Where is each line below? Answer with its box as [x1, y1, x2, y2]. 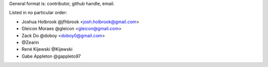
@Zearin [21, 39, 39, 45]
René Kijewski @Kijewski [21, 46, 73, 52]
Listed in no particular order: [9, 10, 67, 16]
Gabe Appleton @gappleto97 [21, 53, 81, 59]
